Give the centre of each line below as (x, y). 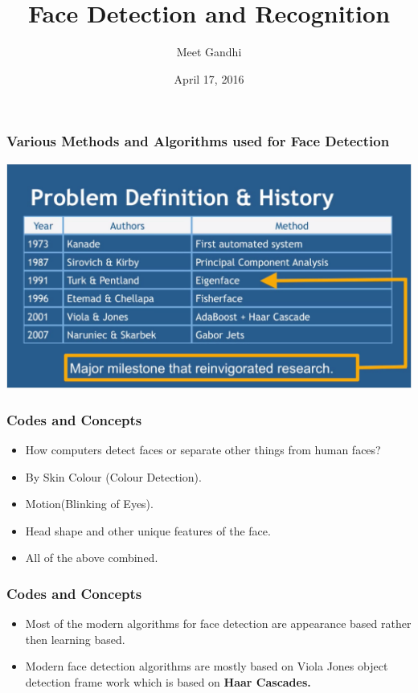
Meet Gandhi (209, 52)
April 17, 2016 (209, 78)
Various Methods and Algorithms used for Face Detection (198, 141)
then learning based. (75, 639)
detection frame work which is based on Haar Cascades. (168, 681)
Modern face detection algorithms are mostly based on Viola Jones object (207, 666)
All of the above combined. (92, 558)
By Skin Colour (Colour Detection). (113, 476)
